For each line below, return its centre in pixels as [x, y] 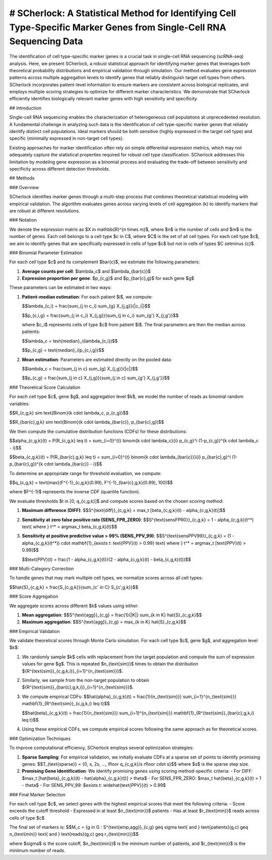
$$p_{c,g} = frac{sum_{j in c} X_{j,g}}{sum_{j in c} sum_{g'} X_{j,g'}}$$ [96, 378]
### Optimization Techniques [40, 738]
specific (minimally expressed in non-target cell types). [66, 138]
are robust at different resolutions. [45, 211]
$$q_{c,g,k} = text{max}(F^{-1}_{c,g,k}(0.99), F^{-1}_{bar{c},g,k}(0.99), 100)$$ [91, 483]
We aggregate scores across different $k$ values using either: [74, 606]
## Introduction [25, 108]
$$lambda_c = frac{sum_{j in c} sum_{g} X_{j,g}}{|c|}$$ [80, 369]
